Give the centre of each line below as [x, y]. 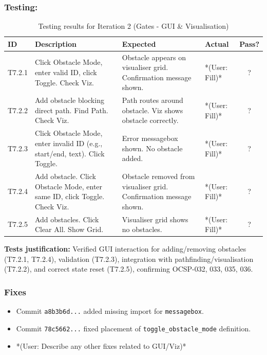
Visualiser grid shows [155, 219]
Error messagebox [150, 138]
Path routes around [152, 100]
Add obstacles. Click [67, 219]
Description [55, 43]
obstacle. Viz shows [152, 110]
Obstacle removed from [158, 176]
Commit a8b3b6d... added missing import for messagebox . [110, 311]
